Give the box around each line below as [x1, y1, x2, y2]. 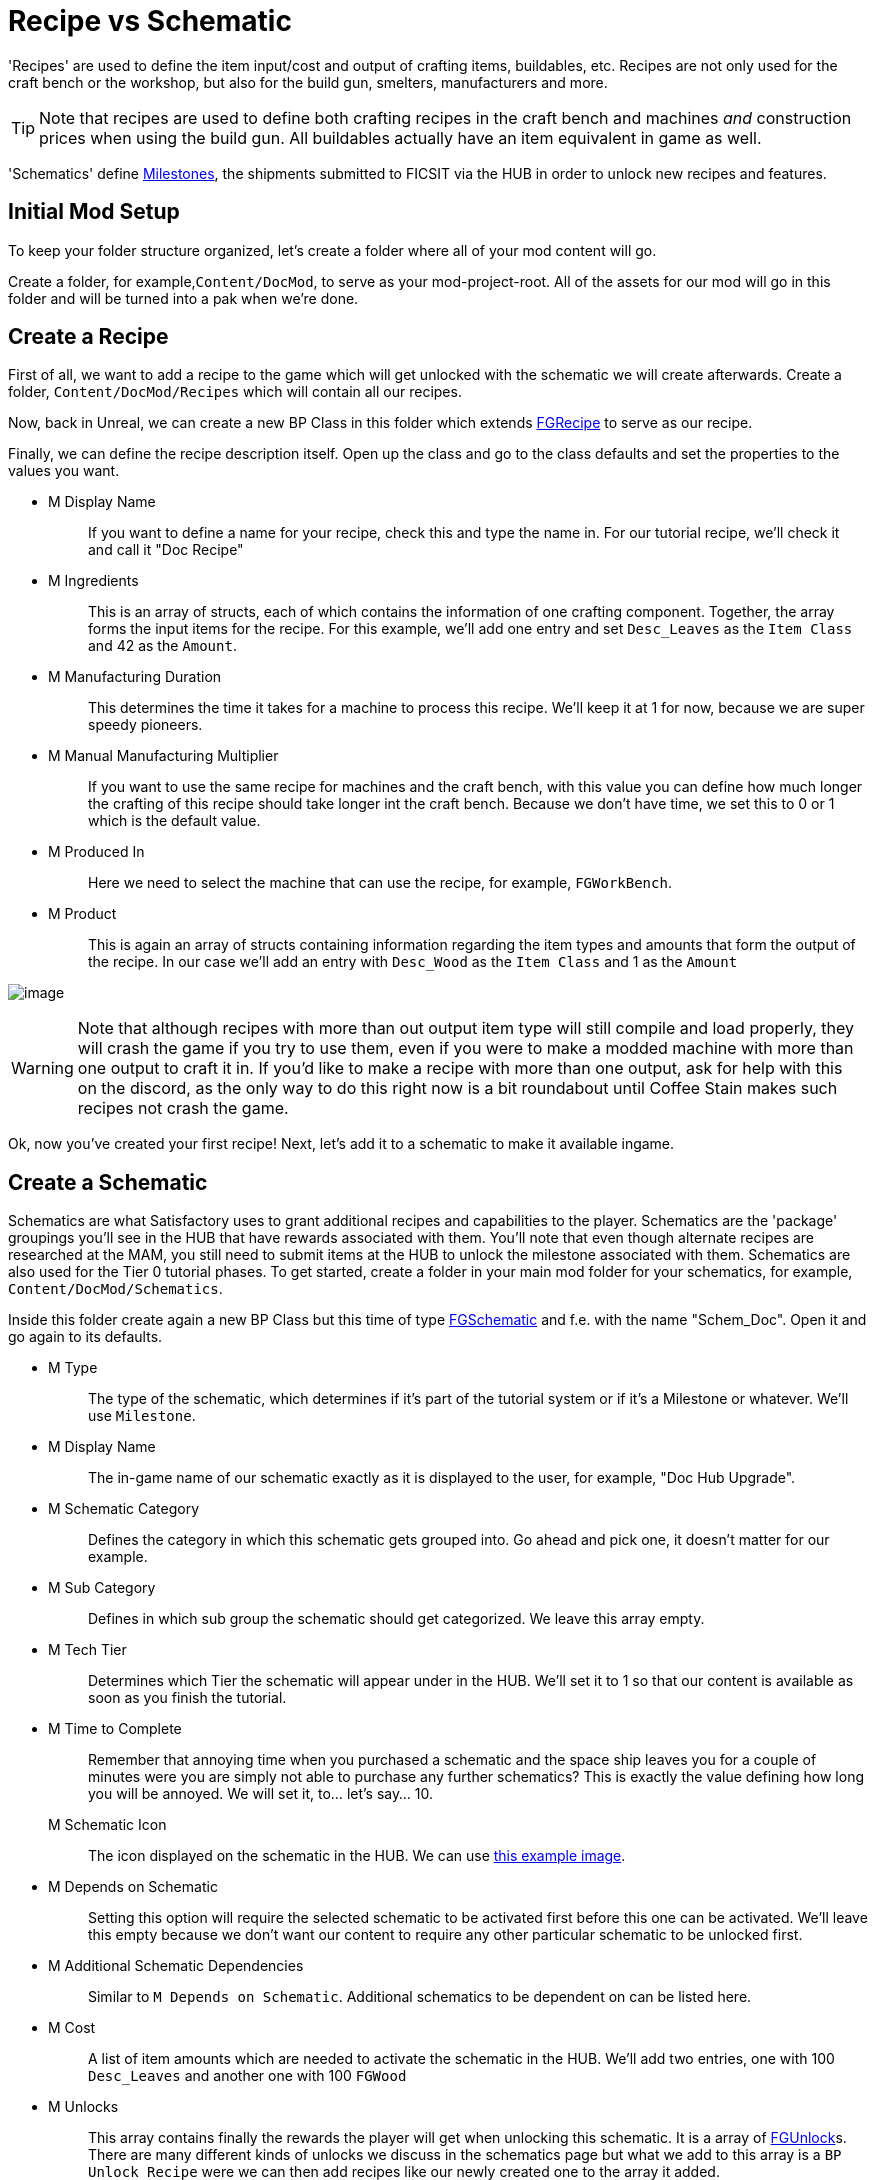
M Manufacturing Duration [48, 668, 222, 686]
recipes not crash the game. [77, 1098, 289, 1119]
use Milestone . [88, 1407, 196, 1425]
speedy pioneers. [88, 716, 203, 734]
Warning [11, 1058, 74, 1079]
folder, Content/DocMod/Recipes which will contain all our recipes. [8, 383, 462, 401]
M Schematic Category [48, 1500, 200, 1518]
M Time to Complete [48, 1720, 182, 1738]
